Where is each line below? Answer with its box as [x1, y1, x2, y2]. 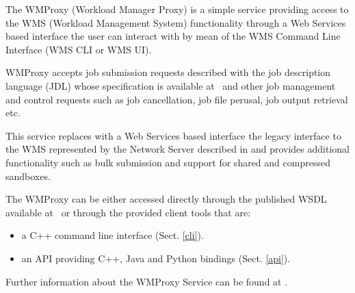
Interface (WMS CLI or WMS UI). [5, 42, 152, 56]
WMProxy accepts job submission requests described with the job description [5, 65, 331, 79]
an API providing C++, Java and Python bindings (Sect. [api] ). [21, 251, 291, 265]
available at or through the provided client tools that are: [5, 205, 251, 219]
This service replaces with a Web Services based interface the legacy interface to [5, 128, 341, 142]
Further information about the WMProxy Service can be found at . [5, 274, 288, 288]
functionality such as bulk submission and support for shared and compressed [5, 155, 330, 169]
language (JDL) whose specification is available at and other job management [5, 78, 336, 92]
